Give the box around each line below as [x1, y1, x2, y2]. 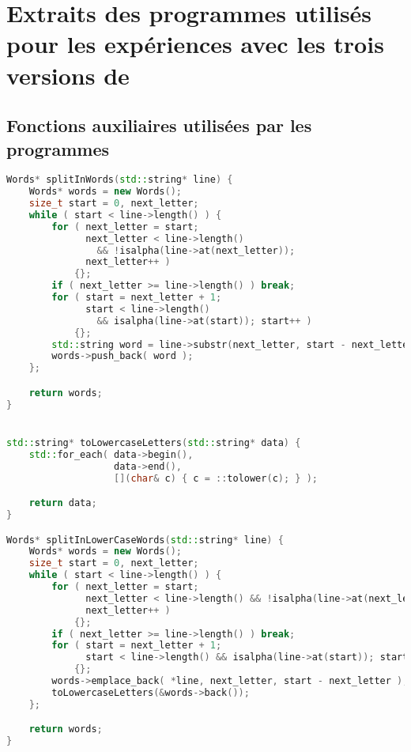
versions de [6, 59, 130, 91]
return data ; [28, 497, 97, 509]
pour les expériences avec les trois [6, 28, 384, 60]
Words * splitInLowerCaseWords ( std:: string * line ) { [6, 534, 284, 546]
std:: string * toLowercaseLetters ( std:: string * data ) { [6, 436, 301, 448]
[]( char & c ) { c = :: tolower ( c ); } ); [114, 472, 318, 484]
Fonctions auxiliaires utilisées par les [6, 113, 312, 138]
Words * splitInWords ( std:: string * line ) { [6, 174, 233, 186]
